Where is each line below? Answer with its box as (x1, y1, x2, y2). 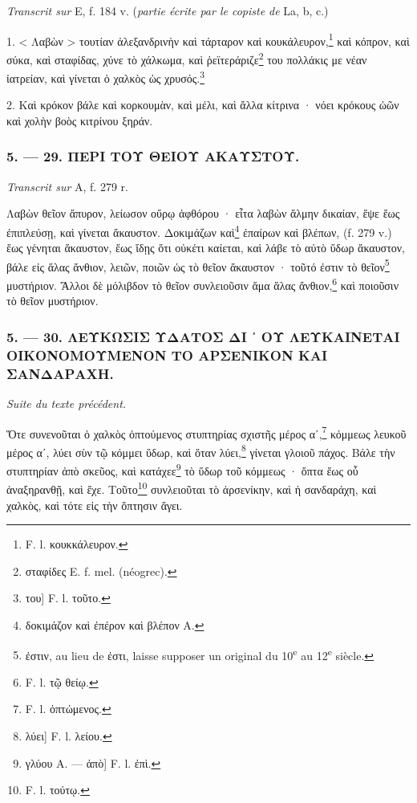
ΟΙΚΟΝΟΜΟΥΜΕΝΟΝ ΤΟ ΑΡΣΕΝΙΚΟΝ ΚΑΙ (6, 344, 328, 365)
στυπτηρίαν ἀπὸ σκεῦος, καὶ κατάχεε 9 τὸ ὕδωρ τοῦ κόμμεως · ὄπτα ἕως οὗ (6, 460, 358, 479)
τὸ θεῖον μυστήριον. (6, 292, 99, 309)
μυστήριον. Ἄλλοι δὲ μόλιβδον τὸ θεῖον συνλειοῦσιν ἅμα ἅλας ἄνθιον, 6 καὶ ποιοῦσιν (6, 275, 399, 293)
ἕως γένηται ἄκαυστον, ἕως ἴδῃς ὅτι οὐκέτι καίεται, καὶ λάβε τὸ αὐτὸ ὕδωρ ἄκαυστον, (6, 239, 405, 256)
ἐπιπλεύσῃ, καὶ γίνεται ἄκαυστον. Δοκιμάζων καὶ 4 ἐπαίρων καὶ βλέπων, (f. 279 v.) (6, 221, 392, 240)
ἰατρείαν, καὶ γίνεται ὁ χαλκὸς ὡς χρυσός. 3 (6, 67, 205, 86)
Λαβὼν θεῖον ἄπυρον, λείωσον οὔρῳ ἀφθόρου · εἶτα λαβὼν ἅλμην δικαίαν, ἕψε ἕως (6, 205, 400, 222)
